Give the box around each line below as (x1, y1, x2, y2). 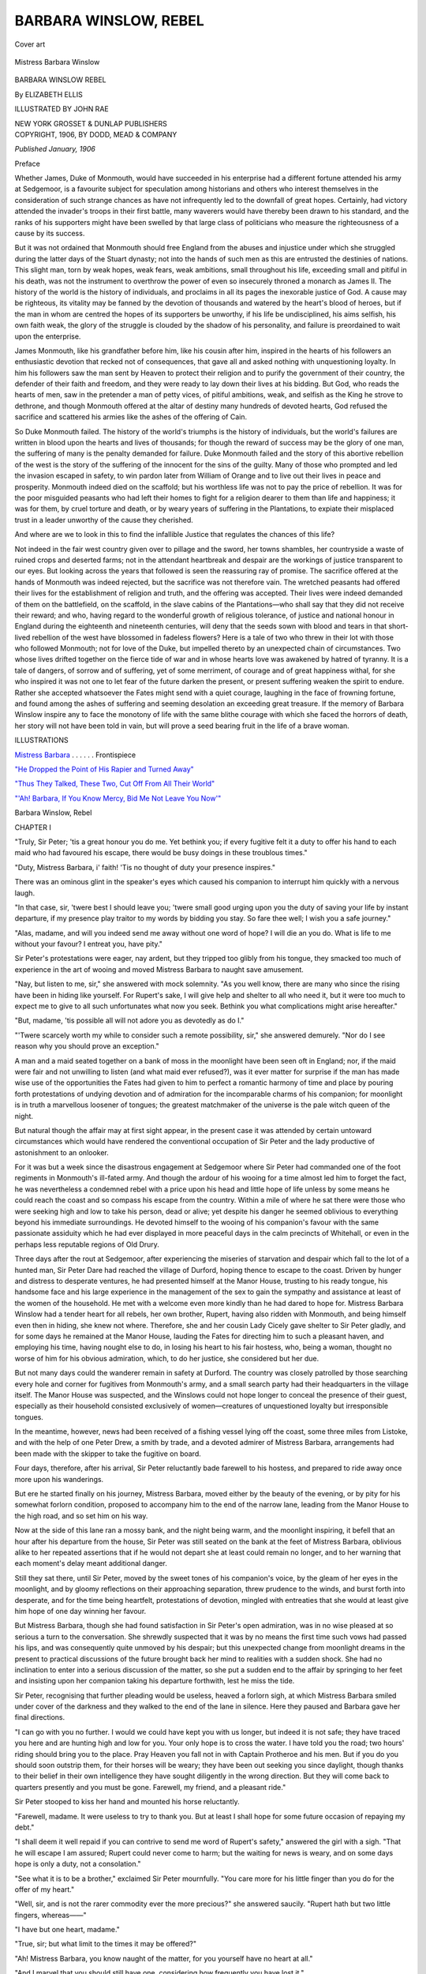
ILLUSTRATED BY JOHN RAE (14, 104, 110, 114)
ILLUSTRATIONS (14, 735, 69, 745)
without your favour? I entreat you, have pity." (14, 940, 163, 949)
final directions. (14, 1713, 65, 1722)
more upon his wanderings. (14, 1474, 104, 1484)
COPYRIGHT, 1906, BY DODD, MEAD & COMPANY (14, 129, 177, 139)
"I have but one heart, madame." (14, 1925, 120, 1935)
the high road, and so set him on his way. (14, 1511, 148, 1520)
